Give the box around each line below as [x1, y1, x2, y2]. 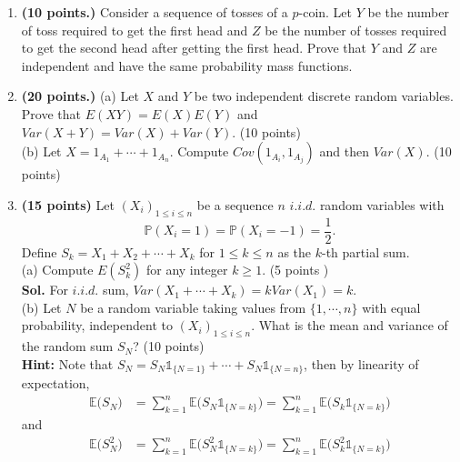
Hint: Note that [21, 354, 114, 373]
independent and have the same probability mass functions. [21, 55, 353, 75]
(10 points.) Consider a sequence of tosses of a [21, 3, 288, 21]
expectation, [21, 374, 90, 393]
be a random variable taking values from [80, 297, 306, 316]
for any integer [145, 260, 228, 279]
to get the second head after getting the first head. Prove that [21, 38, 367, 57]
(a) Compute [21, 260, 94, 279]
